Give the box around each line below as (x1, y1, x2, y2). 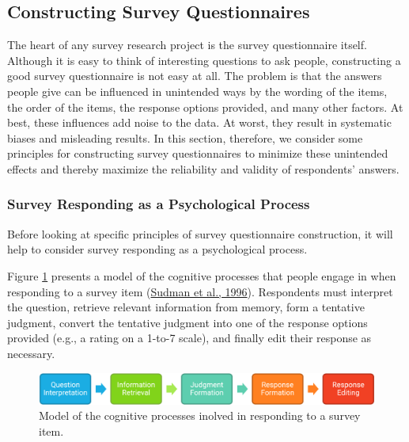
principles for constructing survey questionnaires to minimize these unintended (7, 145, 388, 162)
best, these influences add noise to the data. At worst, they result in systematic (7, 114, 392, 131)
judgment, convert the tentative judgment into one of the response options (7, 314, 368, 330)
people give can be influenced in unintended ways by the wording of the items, (7, 82, 388, 99)
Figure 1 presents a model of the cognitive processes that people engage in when (7, 267, 396, 284)
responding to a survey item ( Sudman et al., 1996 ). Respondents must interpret (7, 283, 393, 299)
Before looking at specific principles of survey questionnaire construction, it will (7, 225, 393, 242)
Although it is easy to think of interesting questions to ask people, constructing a (7, 51, 401, 68)
